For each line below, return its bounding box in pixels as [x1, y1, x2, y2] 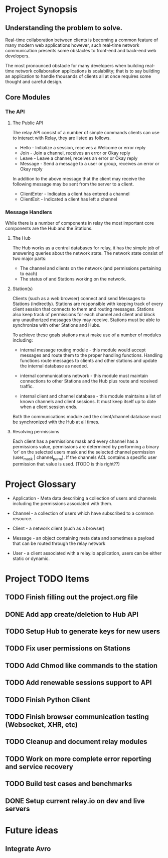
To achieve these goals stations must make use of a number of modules [12, 332, 161, 338]
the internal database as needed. [20, 363, 88, 369]
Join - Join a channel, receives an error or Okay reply [20, 150, 130, 156]
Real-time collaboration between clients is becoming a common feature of [5, 37, 158, 43]
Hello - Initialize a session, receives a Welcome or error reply [20, 144, 146, 150]
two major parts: [12, 255, 47, 261]
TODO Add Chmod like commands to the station [5, 661, 158, 670]
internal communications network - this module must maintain [20, 372, 148, 378]
